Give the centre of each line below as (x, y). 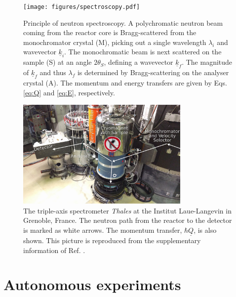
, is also (205, 230)
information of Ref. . (54, 250)
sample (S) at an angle (58, 62)
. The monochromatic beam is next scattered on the (143, 52)
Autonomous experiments (92, 284)
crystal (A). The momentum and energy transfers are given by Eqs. (125, 83)
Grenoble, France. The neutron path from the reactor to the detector (128, 220)
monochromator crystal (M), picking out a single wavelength (115, 42)
